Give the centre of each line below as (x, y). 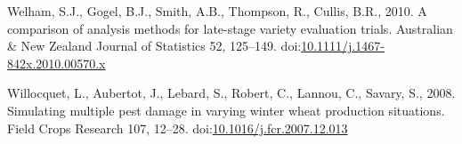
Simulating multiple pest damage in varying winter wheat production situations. (226, 110)
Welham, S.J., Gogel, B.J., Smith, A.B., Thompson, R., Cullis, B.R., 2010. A (217, 11)
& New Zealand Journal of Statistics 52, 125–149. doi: (154, 46)
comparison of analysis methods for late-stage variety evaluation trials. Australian (230, 28)
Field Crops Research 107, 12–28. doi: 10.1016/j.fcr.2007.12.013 (178, 128)
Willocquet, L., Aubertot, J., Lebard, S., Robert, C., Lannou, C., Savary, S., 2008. (231, 93)
